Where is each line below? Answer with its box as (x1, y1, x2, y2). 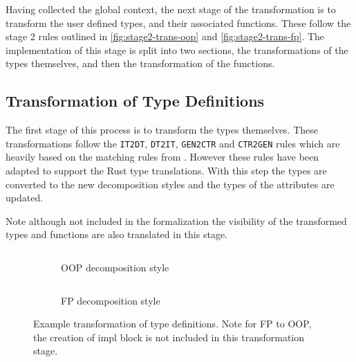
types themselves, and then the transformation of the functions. (6, 56, 275, 71)
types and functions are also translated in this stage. (6, 227, 227, 242)
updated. (6, 190, 44, 205)
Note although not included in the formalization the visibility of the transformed (6, 213, 347, 228)
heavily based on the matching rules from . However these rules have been (6, 150, 319, 164)
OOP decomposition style (61, 260, 169, 274)
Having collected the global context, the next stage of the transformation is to (6, 2, 336, 16)
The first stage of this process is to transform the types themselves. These (6, 123, 319, 137)
